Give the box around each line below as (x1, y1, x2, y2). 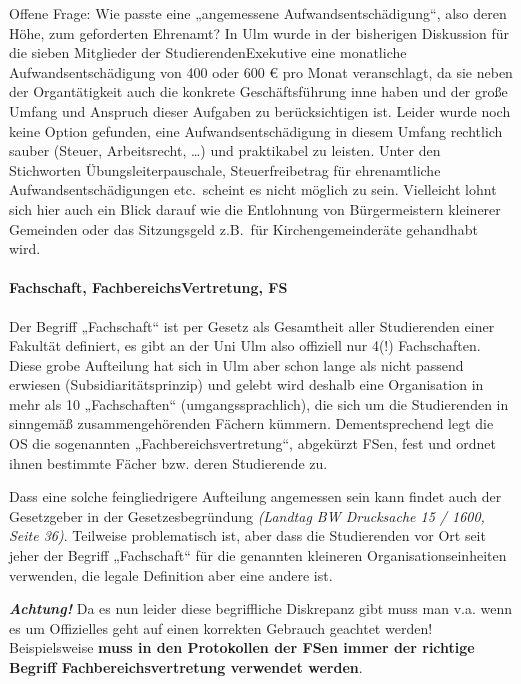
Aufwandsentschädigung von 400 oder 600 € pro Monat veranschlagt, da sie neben (9, 61, 513, 82)
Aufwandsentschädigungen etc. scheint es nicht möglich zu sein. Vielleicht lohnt (9, 179, 497, 200)
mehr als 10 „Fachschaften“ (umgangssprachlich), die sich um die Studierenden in (9, 393, 509, 414)
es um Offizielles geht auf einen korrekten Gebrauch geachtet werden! (9, 617, 433, 638)
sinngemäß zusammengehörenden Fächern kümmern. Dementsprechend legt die (9, 413, 494, 434)
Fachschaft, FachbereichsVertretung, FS (9, 277, 288, 298)
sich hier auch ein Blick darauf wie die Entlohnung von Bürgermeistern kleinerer (9, 198, 501, 219)
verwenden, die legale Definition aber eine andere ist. (9, 564, 333, 585)
